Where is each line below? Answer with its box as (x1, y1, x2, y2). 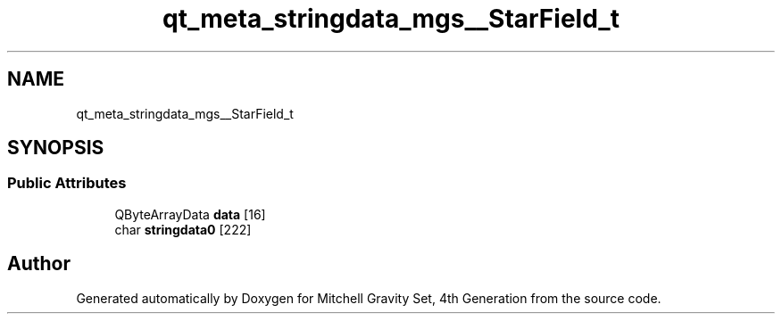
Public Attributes (7, 174, 127, 193)
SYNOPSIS (7, 136, 104, 160)
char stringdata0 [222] (114, 221, 252, 237)
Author (7, 252, 71, 276)
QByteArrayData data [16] (114, 206, 266, 222)
